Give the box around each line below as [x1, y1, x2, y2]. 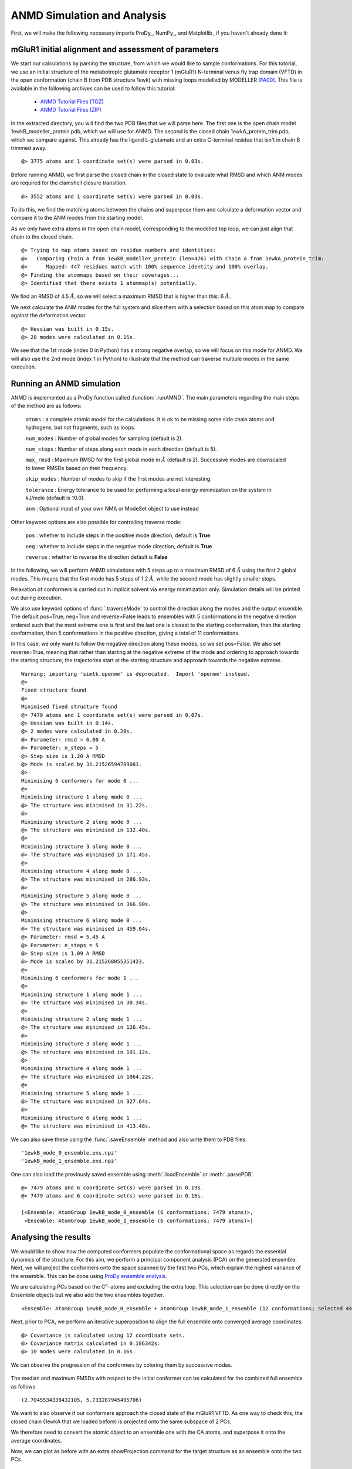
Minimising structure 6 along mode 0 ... [21, 917, 142, 924]
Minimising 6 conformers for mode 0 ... [21, 777, 139, 784]
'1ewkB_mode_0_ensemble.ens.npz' [21, 1149, 117, 1156]
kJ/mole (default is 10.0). [25, 494, 85, 501]
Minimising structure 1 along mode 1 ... [21, 991, 142, 998]
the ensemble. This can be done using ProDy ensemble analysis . [11, 1272, 167, 1279]
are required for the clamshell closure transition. [11, 179, 127, 186]
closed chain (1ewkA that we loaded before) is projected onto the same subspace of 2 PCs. [11, 1418, 232, 1425]
